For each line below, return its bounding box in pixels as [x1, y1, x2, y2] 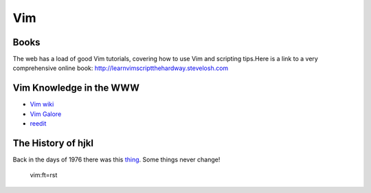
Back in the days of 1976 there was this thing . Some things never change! [12, 155, 221, 164]
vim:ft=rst [30, 171, 58, 179]
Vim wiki [30, 100, 54, 109]
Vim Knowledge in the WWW [12, 82, 140, 94]
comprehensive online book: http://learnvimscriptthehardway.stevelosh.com [12, 64, 229, 72]
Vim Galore [30, 110, 62, 118]
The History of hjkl [12, 137, 94, 149]
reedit [30, 120, 47, 128]
